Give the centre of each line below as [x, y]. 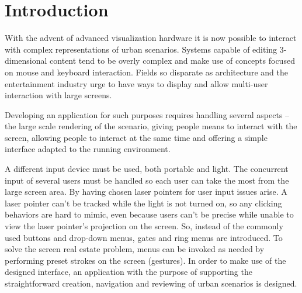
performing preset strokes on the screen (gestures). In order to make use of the [145, 260]
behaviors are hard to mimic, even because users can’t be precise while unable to [149, 214]
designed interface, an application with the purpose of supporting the [129, 272]
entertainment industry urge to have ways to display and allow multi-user [136, 83]
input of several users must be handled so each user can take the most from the [147, 180]
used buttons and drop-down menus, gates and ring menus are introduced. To [144, 237]
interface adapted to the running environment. [88, 149]
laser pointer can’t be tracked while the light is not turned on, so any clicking [143, 203]
